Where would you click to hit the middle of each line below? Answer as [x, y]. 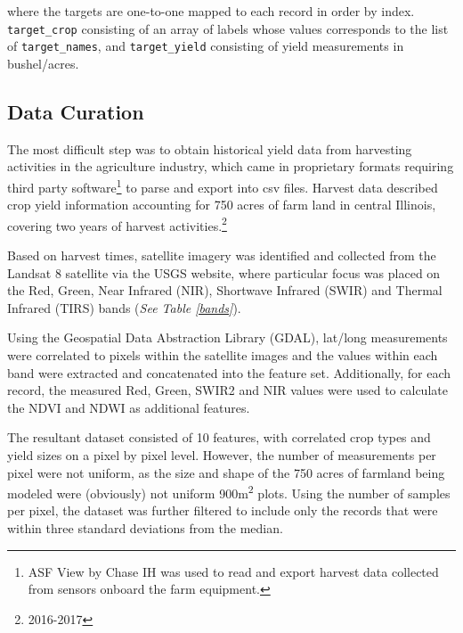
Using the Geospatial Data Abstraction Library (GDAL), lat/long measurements [227, 337]
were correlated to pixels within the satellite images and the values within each [223, 354]
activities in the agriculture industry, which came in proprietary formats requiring [231, 166]
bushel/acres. [43, 63]
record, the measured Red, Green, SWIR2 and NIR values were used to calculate [227, 390]
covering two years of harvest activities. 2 [117, 224]
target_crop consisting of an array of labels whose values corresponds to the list [228, 28]
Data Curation [76, 111]
